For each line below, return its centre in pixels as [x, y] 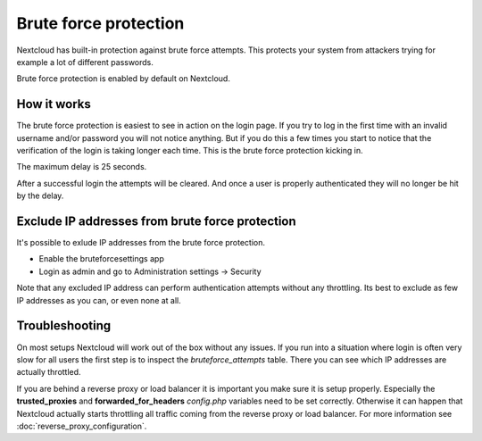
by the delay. [40, 196]
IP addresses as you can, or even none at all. [99, 300]
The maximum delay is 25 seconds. [82, 167]
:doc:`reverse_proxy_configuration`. [82, 426]
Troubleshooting [64, 326]
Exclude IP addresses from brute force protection [156, 221]
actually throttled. [49, 372]
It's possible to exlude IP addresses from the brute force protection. [141, 243]
